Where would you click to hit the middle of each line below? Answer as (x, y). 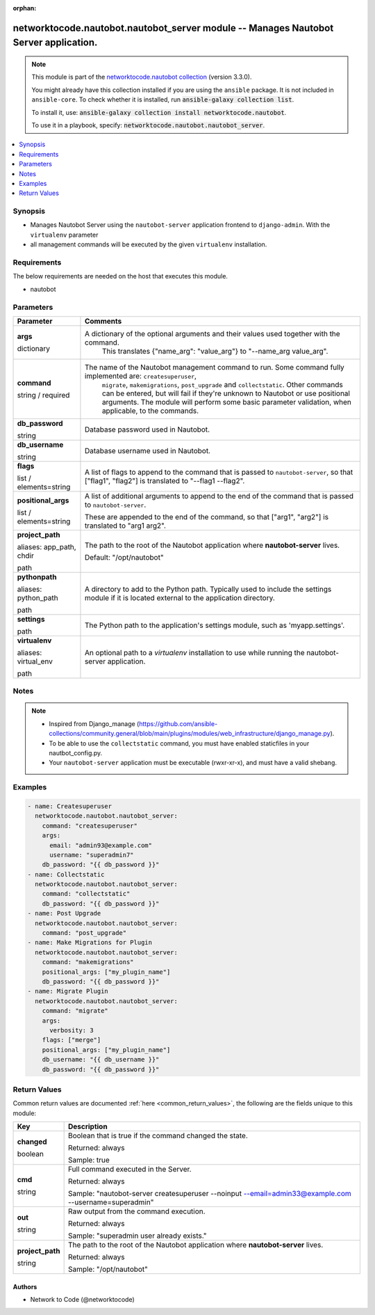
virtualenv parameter (64, 235)
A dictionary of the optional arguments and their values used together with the (212, 333)
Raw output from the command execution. (136, 1211)
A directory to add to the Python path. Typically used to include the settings (208, 589)
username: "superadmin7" (92, 855)
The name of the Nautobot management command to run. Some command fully (215, 367)
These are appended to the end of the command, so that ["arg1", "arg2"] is (207, 517)
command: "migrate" (75, 1011)
